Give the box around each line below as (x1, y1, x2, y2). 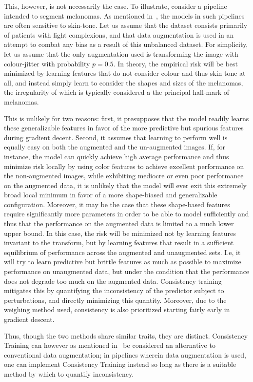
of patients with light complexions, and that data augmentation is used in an (4, 29, 234, 40)
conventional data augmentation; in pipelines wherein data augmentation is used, (4, 349, 246, 360)
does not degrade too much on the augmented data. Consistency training (4, 276, 222, 286)
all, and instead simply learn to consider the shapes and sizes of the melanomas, (4, 77, 243, 87)
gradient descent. (4, 314, 55, 324)
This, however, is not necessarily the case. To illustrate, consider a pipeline (4, 1, 227, 11)
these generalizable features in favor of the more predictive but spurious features (4, 123, 244, 133)
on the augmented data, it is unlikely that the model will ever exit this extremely (4, 180, 247, 190)
